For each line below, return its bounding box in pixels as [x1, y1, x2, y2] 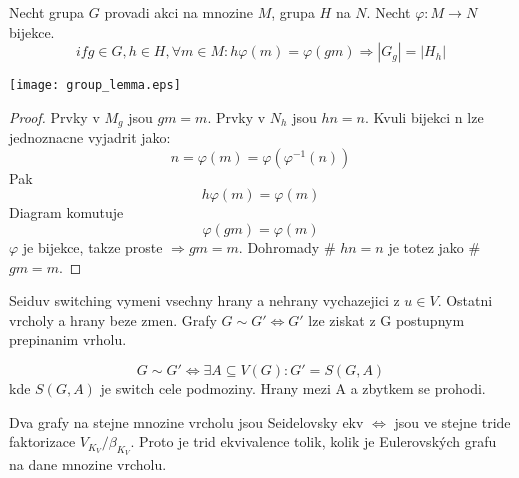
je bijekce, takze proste [22, 237, 163, 258]
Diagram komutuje [9, 202, 124, 223]
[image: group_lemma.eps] [9, 78, 181, 93]
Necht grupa [9, 2, 85, 22]
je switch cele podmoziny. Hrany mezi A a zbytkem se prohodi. [100, 378, 486, 399]
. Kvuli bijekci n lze [365, 106, 484, 127]
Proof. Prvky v [9, 106, 100, 127]
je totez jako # [388, 237, 481, 258]
